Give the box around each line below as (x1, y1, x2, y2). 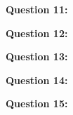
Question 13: (6, 49, 68, 64)
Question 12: (6, 25, 68, 40)
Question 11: (6, 2, 68, 16)
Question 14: (6, 72, 68, 87)
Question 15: (6, 96, 68, 111)
